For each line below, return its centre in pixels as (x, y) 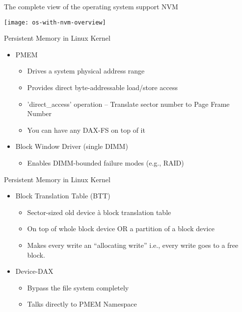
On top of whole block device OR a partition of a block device (121, 228)
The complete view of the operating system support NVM (91, 6)
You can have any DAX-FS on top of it (86, 130)
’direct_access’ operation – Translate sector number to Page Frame (128, 104)
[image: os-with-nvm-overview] (55, 22)
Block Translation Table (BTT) (63, 196)
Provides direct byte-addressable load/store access (103, 87)
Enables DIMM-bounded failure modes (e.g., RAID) (106, 163)
